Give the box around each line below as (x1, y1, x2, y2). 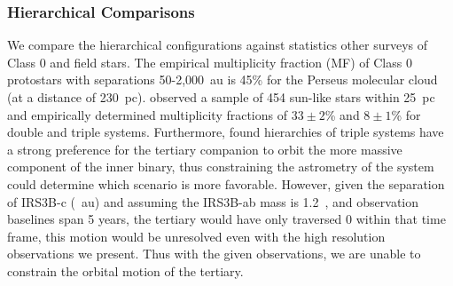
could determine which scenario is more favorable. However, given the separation (7, 174, 445, 193)
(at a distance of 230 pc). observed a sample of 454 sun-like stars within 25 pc (7, 88, 435, 106)
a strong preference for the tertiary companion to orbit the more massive (7, 139, 402, 158)
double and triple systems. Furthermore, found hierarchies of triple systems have (7, 123, 444, 141)
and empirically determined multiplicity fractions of (7, 105, 288, 123)
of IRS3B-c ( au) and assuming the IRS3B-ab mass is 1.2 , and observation (7, 192, 419, 211)
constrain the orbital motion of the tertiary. (7, 261, 244, 280)
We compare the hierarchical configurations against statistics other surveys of (7, 36, 428, 54)
